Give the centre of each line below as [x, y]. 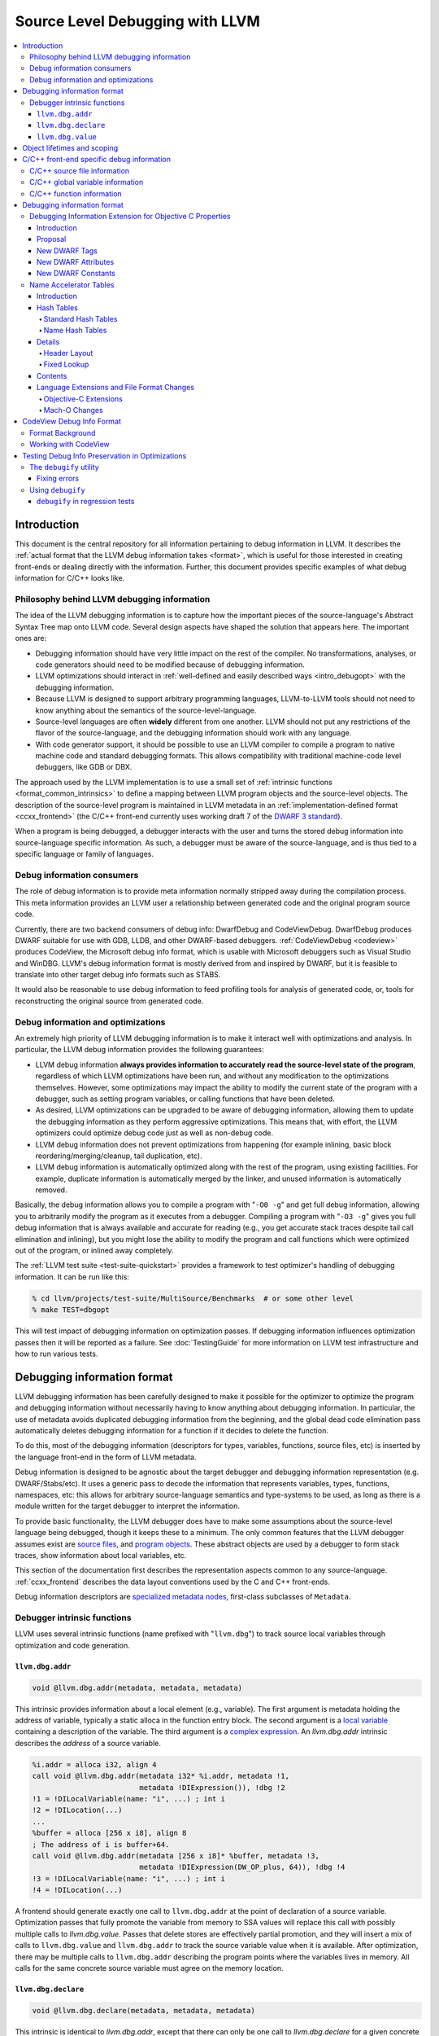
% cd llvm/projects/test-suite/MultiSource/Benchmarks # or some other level [193, 1298]
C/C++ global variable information [87, 182]
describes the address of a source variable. [88, 1743]
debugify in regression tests [86, 502]
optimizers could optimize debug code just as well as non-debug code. [154, 1133]
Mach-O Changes [73, 410]
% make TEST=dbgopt [71, 1310]
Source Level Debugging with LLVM [137, 21]
